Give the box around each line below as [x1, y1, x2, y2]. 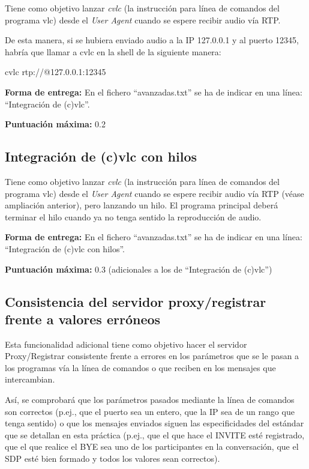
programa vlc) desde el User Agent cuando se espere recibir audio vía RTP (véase [5, 187, 304, 199]
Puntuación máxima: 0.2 [5, 118, 106, 130]
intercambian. [5, 373, 55, 386]
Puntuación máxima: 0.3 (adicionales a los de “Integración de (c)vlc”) [5, 262, 272, 275]
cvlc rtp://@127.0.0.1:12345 [5, 65, 106, 78]
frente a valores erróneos [5, 309, 161, 328]
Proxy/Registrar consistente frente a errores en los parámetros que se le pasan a [5, 349, 299, 362]
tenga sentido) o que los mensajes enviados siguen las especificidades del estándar [5, 417, 304, 429]
